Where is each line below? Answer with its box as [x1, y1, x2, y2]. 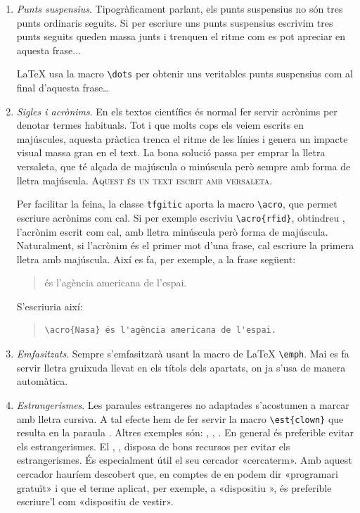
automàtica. [16, 374, 68, 388]
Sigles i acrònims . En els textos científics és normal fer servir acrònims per [16, 103, 337, 118]
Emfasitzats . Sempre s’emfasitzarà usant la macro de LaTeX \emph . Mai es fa [16, 346, 349, 361]
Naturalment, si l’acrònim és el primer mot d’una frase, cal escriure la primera [16, 238, 354, 253]
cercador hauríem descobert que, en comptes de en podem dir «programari [16, 466, 338, 481]
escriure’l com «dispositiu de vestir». [16, 494, 174, 509]
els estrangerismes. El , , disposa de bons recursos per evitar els [16, 438, 290, 453]
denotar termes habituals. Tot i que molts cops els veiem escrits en [16, 118, 304, 132]
